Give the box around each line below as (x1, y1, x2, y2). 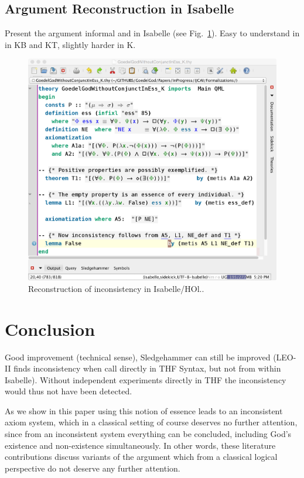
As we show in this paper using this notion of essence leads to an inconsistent (5, 404, 283, 417)
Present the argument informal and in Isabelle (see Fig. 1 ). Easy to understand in (5, 27, 300, 39)
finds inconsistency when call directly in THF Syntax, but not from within (13, 362, 281, 374)
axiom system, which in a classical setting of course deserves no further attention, (5, 416, 298, 428)
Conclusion (5, 317, 95, 341)
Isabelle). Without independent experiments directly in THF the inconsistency (5, 373, 286, 386)
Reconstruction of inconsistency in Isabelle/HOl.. (28, 282, 204, 294)
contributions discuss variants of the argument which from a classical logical (5, 451, 278, 463)
